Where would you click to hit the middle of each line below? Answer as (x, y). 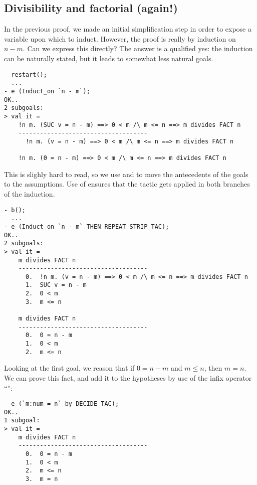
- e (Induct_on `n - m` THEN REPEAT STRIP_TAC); (87, 226)
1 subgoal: (22, 421)
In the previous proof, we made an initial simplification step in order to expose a (128, 29)
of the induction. (30, 193)
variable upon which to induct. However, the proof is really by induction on (120, 38)
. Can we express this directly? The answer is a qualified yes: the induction (138, 48)
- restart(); (26, 74)
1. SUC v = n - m (56, 285)
